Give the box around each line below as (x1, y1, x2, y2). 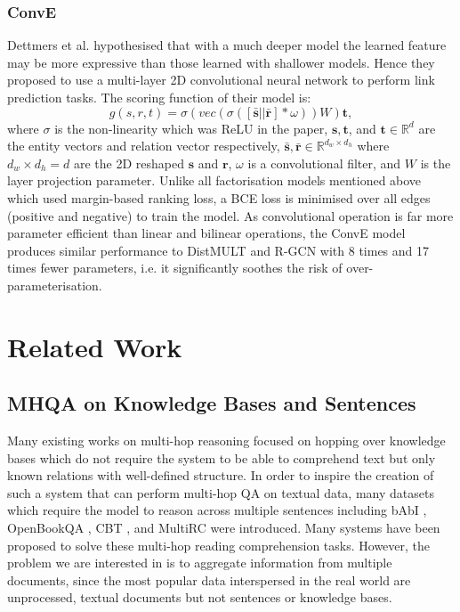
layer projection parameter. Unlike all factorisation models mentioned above (7, 171, 422, 190)
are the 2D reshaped (73, 153, 184, 172)
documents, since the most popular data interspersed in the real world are (7, 570, 411, 589)
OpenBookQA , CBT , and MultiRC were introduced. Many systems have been (7, 518, 440, 537)
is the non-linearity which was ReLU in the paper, (54, 118, 328, 137)
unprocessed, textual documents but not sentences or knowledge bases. (7, 588, 392, 607)
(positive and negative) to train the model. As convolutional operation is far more (7, 206, 454, 224)
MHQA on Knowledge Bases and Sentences (7, 389, 416, 417)
